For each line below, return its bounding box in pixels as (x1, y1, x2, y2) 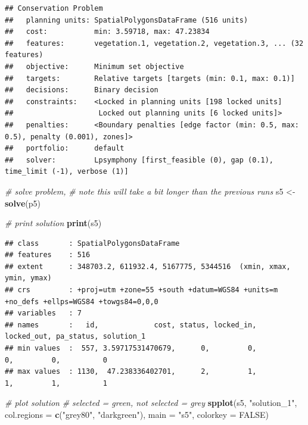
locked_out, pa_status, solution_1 (5, 332, 146, 341)
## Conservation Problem (5, 4, 103, 12)
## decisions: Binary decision (5, 86, 158, 95)
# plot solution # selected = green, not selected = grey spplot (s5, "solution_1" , (5, 396, 297, 409)
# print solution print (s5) (5, 217, 102, 229)
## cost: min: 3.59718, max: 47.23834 (5, 27, 210, 36)
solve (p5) (5, 196, 41, 209)
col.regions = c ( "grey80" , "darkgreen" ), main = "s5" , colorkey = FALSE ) (5, 408, 269, 420)
